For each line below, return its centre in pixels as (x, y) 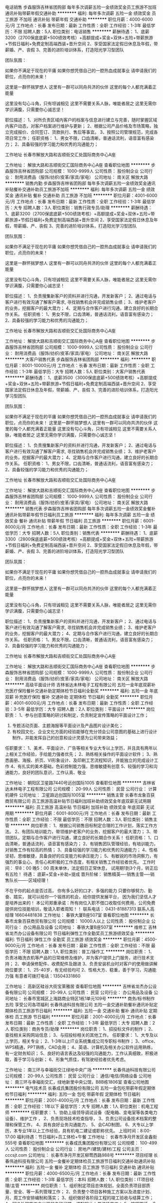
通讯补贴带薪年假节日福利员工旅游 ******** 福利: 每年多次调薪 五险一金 (77, 515)
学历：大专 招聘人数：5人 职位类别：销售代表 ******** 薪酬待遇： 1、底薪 (83, 533)
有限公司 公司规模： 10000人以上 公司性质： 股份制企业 (94, 921)
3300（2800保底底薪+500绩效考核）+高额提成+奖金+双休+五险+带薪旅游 (79, 539)
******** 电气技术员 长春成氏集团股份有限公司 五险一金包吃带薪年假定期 (78, 1088)
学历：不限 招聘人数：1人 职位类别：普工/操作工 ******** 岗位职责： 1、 (82, 951)
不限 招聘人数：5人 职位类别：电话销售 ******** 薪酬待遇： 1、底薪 (81, 31)
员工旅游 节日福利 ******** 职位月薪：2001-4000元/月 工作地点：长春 (85, 1017)
